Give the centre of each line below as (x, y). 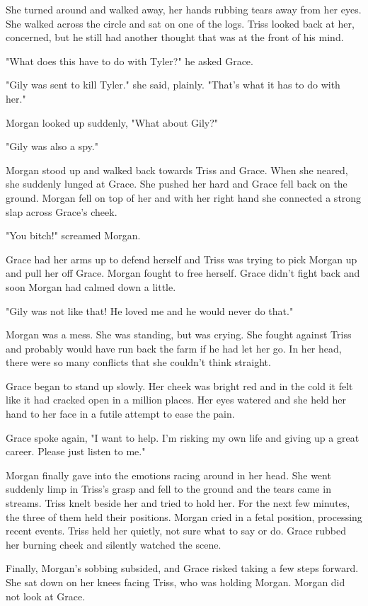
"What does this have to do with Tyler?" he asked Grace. (130, 61)
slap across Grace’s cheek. (62, 211)
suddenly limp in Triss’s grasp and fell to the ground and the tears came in (168, 489)
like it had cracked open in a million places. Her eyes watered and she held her (176, 400)
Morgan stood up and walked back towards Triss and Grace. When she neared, (177, 170)
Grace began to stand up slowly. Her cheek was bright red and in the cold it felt (179, 385)
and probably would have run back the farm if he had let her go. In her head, (174, 348)
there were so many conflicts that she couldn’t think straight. (138, 362)
